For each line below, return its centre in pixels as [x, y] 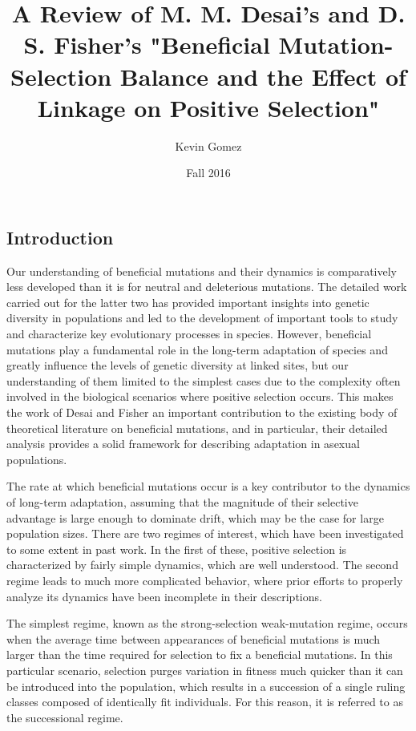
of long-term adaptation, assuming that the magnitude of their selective [182, 502]
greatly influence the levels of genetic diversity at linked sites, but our [178, 365]
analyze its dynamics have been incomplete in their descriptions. [164, 596]
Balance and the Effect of [263, 76]
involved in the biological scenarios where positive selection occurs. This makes [200, 396]
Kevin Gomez [208, 145]
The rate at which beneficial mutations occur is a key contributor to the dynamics [208, 486]
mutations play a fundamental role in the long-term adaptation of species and [197, 349]
